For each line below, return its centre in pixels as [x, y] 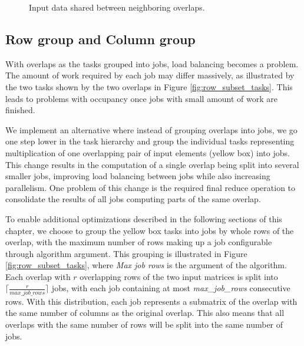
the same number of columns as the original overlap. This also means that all [145, 313]
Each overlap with [38, 276]
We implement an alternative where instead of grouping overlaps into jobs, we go [151, 129]
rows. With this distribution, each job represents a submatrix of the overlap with [151, 301]
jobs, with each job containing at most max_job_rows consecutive [171, 288]
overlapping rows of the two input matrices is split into [179, 276]
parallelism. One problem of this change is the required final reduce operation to [151, 187]
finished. [20, 110]
